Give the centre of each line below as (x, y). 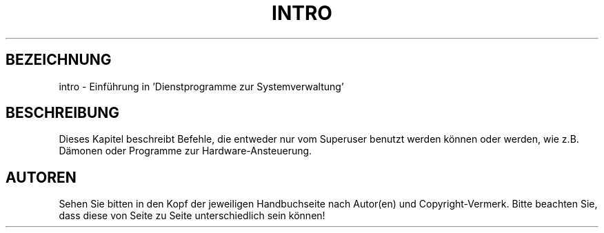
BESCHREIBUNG (63, 113)
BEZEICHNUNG (59, 60)
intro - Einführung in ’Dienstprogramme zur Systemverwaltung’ (201, 86)
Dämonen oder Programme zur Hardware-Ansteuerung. (185, 151)
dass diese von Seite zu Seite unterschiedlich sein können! (192, 216)
